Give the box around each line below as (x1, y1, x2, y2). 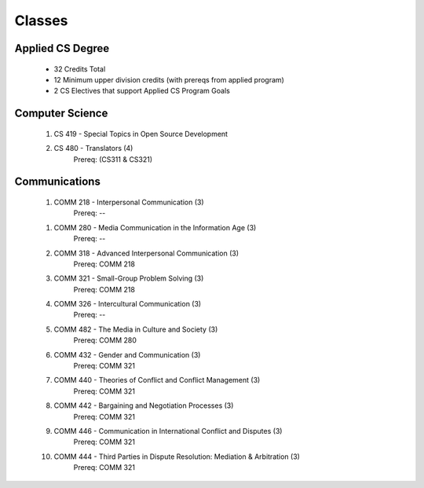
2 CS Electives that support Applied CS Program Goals (53, 86, 231, 96)
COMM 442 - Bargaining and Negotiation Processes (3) (53, 401, 234, 410)
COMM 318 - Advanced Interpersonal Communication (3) (53, 248, 239, 258)
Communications (14, 175, 101, 189)
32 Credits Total (53, 64, 106, 74)
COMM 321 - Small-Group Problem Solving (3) (53, 273, 204, 283)
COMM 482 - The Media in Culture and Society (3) (53, 325, 218, 334)
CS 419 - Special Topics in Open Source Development (53, 129, 228, 138)
